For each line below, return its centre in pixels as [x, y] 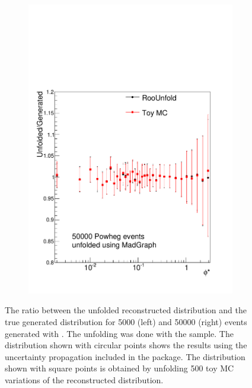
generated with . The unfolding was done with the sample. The [119, 333]
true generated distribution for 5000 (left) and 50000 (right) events [126, 321]
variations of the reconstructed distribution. [84, 379]
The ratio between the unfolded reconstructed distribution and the [126, 310]
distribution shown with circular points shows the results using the [126, 345]
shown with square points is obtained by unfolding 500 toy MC [119, 368]
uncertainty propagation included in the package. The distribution [125, 356]
